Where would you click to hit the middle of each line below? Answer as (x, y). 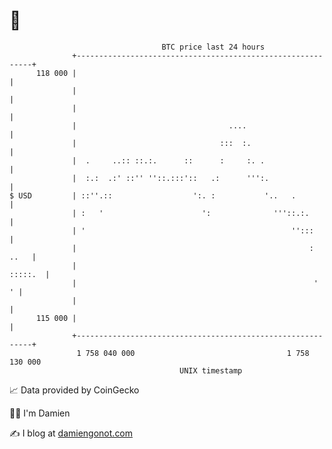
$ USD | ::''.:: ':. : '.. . (153, 195)
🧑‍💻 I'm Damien (40, 413)
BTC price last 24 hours (213, 47)
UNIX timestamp (211, 370)
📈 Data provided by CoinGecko (74, 390)
